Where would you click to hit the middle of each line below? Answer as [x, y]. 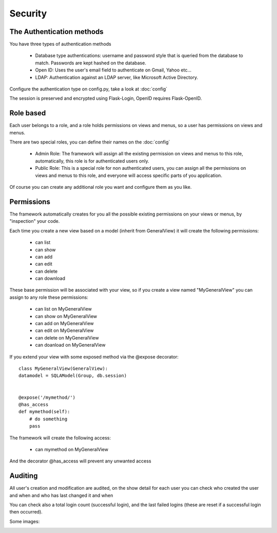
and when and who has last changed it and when [61, 495]
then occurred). [26, 512]
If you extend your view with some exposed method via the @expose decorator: [94, 357]
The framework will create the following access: [60, 438]
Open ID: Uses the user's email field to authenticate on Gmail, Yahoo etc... [113, 70]
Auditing [24, 476]
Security [28, 13]
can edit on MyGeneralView [65, 331]
